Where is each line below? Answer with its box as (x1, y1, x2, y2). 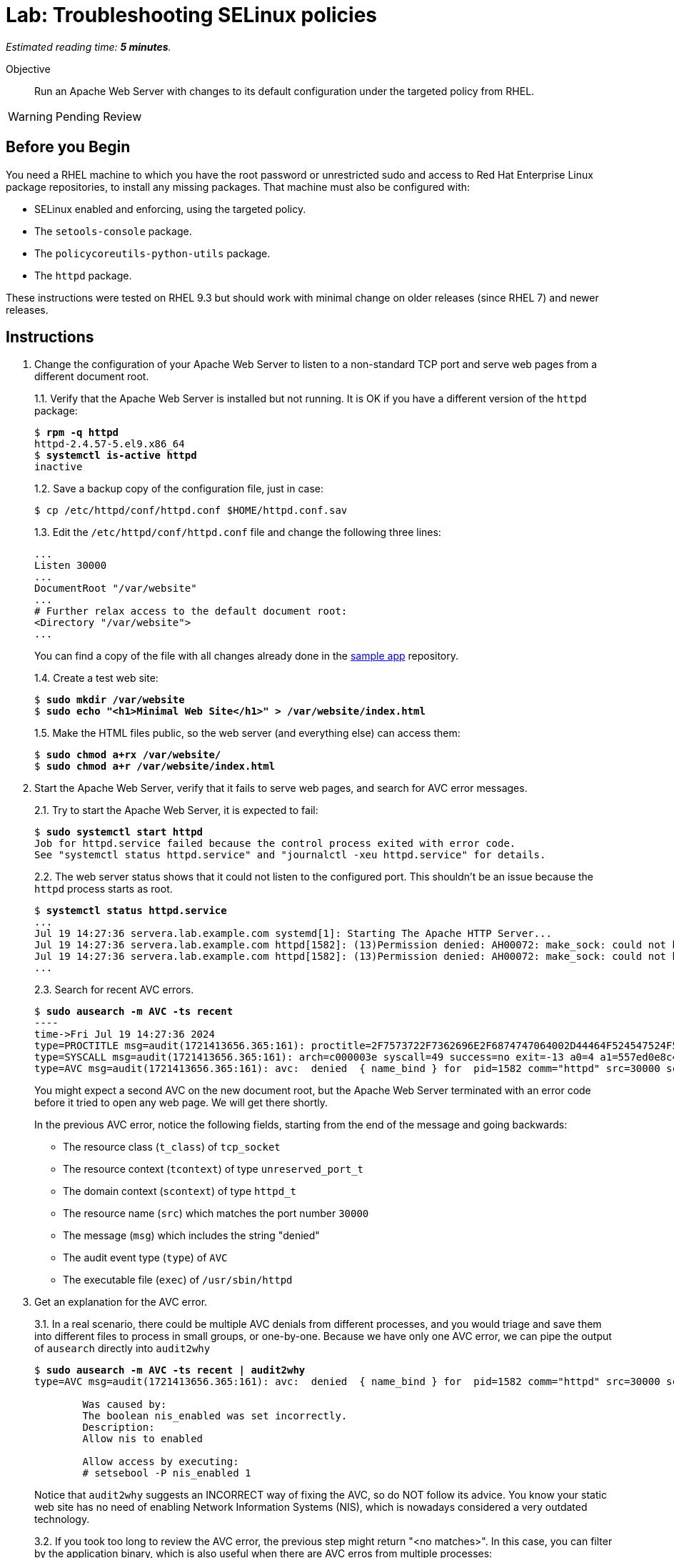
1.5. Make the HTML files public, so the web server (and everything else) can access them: (34, 727, 461, 740)
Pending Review (55, 109, 142, 124)
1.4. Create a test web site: (34, 672, 159, 685)
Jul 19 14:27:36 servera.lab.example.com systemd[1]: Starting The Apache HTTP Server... (34, 928, 552, 940)
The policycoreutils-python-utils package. (34, 247, 271, 259)
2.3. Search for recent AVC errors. (34, 983, 194, 996)
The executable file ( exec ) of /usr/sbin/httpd (63, 1274, 293, 1286)
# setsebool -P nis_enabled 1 (82, 1467, 251, 1479)
